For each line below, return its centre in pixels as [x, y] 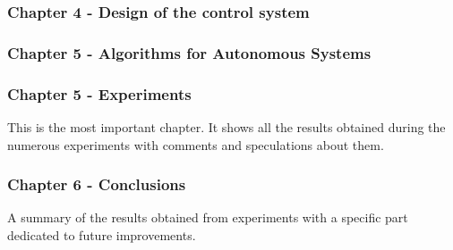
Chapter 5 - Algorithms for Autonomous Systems [189, 52]
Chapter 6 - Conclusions [97, 184]
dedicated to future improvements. [102, 234]
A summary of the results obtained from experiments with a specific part [208, 217]
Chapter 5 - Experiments [99, 93]
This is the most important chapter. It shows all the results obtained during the [226, 126]
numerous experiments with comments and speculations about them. [196, 144]
